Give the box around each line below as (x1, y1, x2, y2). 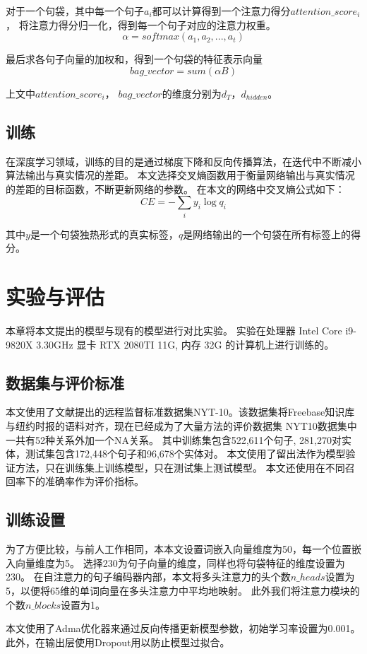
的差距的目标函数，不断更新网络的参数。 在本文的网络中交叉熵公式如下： (6, 181, 345, 196)
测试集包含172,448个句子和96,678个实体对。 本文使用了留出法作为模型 (25, 446, 346, 461)
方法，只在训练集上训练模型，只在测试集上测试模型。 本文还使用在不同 (15, 460, 345, 474)
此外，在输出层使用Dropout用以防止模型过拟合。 (6, 634, 230, 649)
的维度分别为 (162, 86, 222, 100)
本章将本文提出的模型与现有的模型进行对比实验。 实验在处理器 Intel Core (6, 323, 342, 337)
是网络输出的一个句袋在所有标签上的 (183, 226, 351, 241)
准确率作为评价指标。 (44, 474, 144, 489)
